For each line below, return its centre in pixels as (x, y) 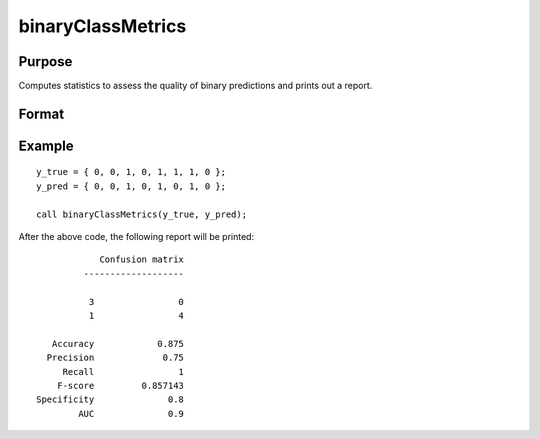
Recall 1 (123, 371)
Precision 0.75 (115, 358)
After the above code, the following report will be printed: (136, 237)
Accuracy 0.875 (118, 343)
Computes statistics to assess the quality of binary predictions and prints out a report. (195, 86)
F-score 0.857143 (120, 385)
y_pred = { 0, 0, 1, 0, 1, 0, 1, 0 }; (131, 186)
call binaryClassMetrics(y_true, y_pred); (142, 214)
